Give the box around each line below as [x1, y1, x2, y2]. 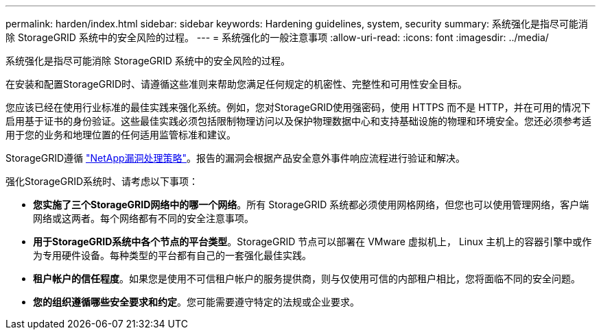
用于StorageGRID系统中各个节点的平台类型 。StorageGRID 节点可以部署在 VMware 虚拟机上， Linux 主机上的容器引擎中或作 [33, 236, 592, 247]
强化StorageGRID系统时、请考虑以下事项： [5, 175, 199, 187]
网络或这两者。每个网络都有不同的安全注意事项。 [33, 212, 254, 224]
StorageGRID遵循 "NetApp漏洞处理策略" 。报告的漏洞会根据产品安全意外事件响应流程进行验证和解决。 [5, 152, 466, 164]
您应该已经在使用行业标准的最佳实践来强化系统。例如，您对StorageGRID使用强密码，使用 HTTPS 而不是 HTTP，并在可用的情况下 [5, 101, 591, 113]
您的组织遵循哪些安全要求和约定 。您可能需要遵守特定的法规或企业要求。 [33, 296, 360, 308]
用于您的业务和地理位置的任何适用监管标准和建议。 [5, 129, 236, 140]
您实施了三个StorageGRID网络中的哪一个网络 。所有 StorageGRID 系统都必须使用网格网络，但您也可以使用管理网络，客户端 [33, 199, 589, 210]
